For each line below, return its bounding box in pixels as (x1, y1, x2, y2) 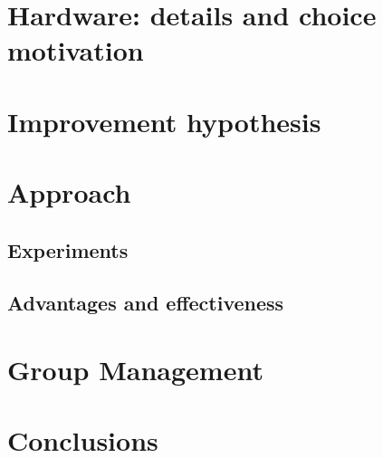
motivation (7, 32, 144, 69)
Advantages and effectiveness (7, 289, 284, 317)
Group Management (7, 351, 263, 388)
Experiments (7, 235, 129, 263)
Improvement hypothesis (7, 102, 321, 139)
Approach (7, 174, 131, 211)
